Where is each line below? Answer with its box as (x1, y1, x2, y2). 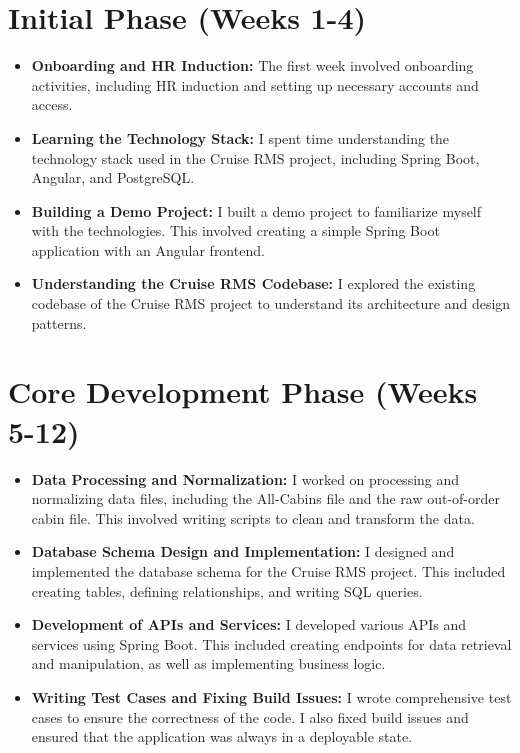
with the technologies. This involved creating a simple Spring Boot (31, 220, 440, 241)
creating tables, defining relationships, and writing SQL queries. (31, 580, 423, 601)
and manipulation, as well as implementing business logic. (31, 653, 386, 674)
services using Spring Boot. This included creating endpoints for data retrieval (31, 633, 512, 654)
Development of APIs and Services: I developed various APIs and (31, 614, 467, 635)
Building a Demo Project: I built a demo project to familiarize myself (31, 200, 482, 221)
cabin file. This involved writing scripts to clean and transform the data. (31, 507, 475, 528)
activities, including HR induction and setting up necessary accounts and (31, 74, 479, 95)
